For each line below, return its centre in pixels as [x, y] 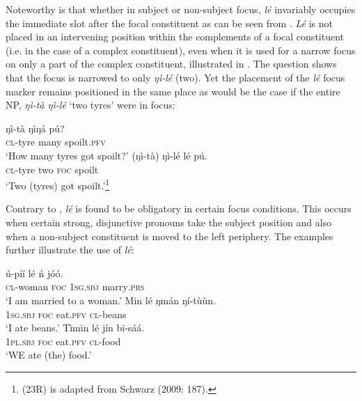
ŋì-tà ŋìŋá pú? [35, 128]
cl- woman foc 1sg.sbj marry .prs [75, 286]
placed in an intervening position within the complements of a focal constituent [175, 37]
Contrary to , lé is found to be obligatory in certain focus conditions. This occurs [179, 209]
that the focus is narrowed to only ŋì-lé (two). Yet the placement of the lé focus [175, 77]
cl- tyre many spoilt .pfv [56, 142]
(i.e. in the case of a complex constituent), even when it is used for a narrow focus [181, 50]
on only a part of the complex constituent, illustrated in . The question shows [171, 64]
